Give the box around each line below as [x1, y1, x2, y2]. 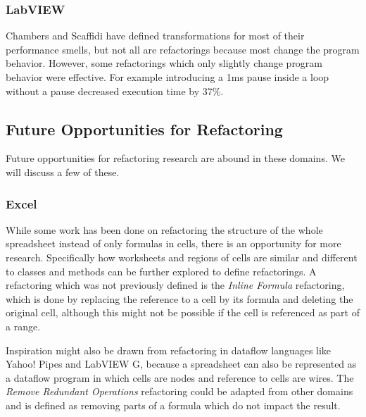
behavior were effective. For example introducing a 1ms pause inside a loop [6, 70, 329, 84]
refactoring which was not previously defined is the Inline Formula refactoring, [6, 278, 345, 292]
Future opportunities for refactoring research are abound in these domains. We [6, 151, 345, 166]
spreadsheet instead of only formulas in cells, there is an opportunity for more [6, 236, 341, 251]
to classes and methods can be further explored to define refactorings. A [6, 263, 317, 278]
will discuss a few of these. [6, 164, 120, 179]
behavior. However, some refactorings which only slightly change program [6, 56, 323, 70]
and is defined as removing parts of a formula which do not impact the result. [6, 397, 341, 412]
